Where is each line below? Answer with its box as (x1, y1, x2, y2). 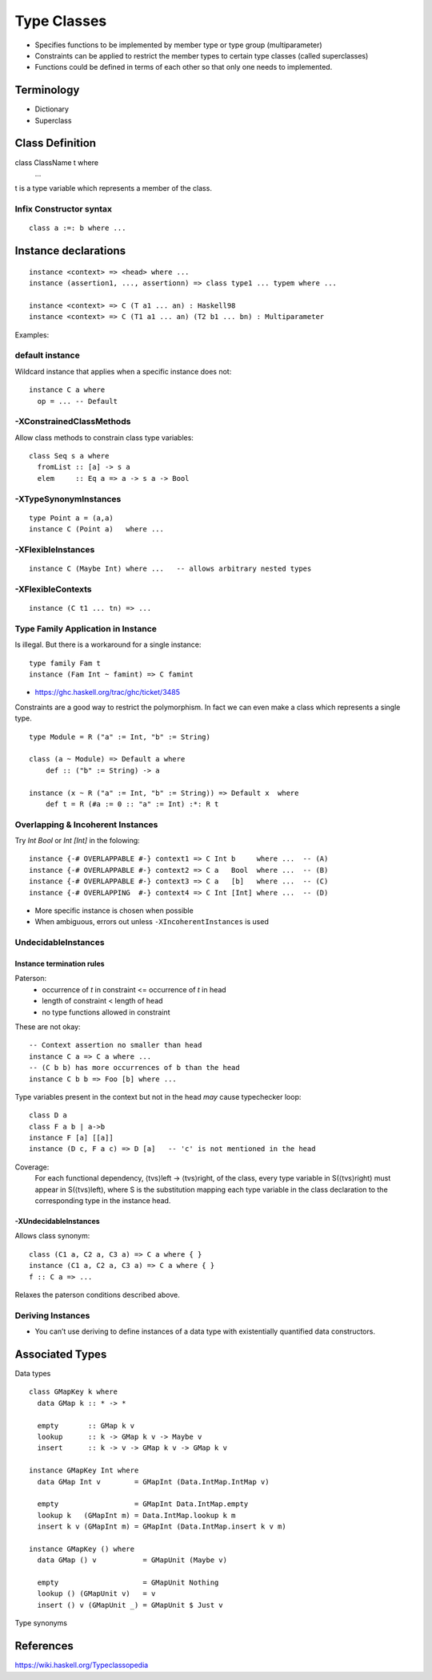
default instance (14, 349, 80, 361)
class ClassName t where (14, 157, 99, 168)
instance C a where (29, 386, 106, 394)
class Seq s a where (29, 451, 110, 461)
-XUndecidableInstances (14, 1217, 100, 1226)
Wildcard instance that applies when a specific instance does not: (14, 366, 232, 376)
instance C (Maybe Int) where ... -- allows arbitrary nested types (29, 564, 312, 573)
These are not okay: (14, 1022, 81, 1032)
